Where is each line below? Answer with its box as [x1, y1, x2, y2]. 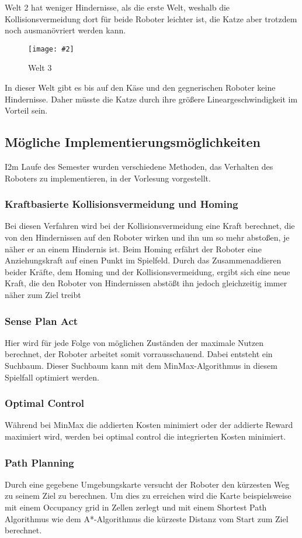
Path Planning [5, 455, 74, 470]
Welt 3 [28, 61, 52, 74]
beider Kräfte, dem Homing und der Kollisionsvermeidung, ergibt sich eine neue [5, 265, 290, 277]
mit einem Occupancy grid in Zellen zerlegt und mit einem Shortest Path [5, 501, 267, 513]
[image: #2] [28, 44, 74, 53]
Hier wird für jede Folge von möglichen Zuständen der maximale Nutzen [5, 336, 263, 348]
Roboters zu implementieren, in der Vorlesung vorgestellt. [5, 172, 211, 184]
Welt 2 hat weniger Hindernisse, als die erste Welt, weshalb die [5, 1, 230, 13]
